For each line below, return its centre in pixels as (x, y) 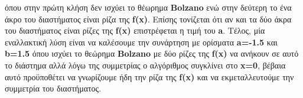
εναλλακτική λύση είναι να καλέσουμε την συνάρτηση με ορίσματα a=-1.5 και (141, 42)
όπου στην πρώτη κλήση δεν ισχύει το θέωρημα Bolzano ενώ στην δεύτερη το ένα (148, 7)
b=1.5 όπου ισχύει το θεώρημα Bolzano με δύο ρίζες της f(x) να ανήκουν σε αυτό (152, 53)
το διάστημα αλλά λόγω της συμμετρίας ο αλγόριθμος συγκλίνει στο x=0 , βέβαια (145, 65)
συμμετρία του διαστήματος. (53, 88)
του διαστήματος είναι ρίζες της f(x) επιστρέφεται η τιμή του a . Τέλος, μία (135, 30)
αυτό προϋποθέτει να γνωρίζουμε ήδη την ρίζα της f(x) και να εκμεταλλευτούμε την (149, 76)
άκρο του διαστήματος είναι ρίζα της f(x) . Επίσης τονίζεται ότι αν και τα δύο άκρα (148, 19)
